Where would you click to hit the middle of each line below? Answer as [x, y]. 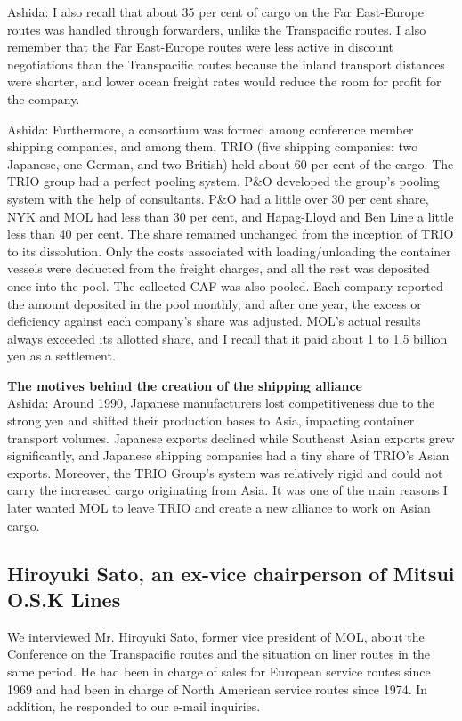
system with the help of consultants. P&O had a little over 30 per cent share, [218, 198]
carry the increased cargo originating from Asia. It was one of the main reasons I [227, 490]
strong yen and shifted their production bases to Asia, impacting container [211, 421]
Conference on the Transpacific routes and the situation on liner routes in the [219, 654]
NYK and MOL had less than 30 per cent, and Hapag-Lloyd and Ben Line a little [231, 216]
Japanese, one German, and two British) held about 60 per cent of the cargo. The [231, 163]
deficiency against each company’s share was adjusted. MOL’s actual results [214, 321]
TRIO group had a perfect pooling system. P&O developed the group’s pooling [223, 181]
